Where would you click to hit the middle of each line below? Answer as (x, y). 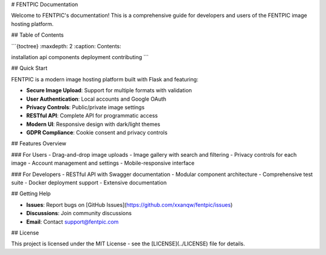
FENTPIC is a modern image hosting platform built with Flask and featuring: (105, 79)
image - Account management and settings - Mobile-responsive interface (103, 163)
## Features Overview (39, 143)
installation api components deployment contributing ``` (80, 57)
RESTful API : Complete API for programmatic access (92, 116)
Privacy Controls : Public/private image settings (85, 107)
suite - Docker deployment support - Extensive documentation (89, 183)
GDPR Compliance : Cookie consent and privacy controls (97, 133)
